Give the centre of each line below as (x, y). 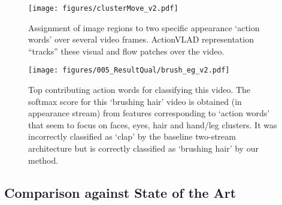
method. (43, 160)
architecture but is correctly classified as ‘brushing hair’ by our (143, 148)
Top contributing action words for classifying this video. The (140, 90)
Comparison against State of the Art (120, 192)
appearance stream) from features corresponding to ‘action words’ (149, 113)
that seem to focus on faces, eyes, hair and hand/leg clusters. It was (153, 124)
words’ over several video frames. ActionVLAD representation (141, 39)
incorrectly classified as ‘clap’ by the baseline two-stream (132, 136)
